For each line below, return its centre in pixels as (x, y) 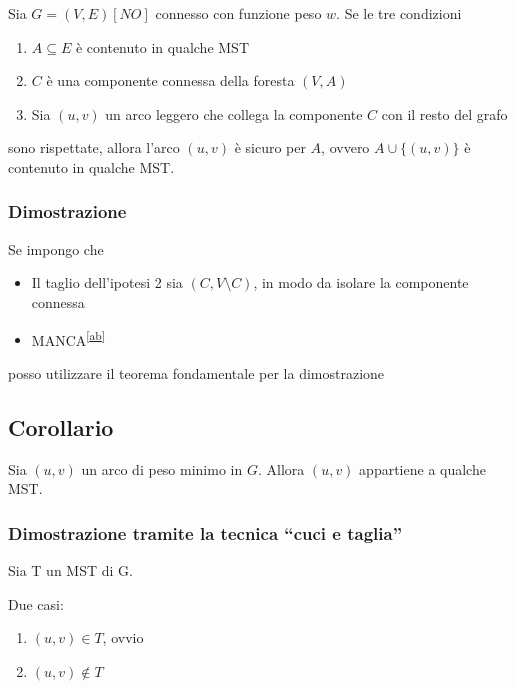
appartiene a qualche (422, 468)
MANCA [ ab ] (68, 338)
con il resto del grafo (444, 113)
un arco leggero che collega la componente (234, 113)
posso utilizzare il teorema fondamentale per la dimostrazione (196, 372)
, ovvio (123, 637)
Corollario (61, 426)
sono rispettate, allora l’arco (94, 147)
